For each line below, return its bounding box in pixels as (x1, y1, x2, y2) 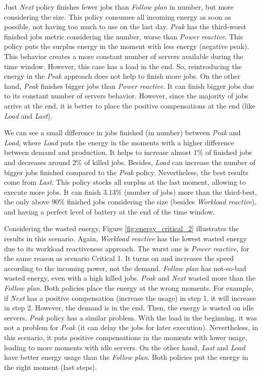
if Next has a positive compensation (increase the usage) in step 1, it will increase (4, 292, 256, 303)
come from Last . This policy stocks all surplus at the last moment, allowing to (4, 177, 246, 187)
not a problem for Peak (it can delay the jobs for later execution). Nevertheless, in (4, 322, 258, 333)
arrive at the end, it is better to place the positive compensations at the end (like (4, 100, 255, 111)
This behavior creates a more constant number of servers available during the (4, 50, 243, 61)
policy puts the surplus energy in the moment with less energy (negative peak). (4, 41, 249, 51)
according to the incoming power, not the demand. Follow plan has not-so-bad (4, 262, 246, 273)
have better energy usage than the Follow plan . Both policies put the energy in (4, 352, 248, 362)
